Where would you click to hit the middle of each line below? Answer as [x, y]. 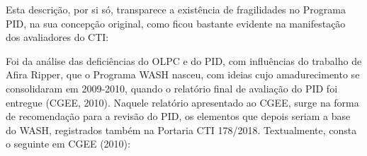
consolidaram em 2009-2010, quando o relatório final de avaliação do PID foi [172, 88]
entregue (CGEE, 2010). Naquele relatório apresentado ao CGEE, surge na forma [182, 102]
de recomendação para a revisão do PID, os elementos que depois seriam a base [178, 116]
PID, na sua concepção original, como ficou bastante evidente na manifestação [176, 23]
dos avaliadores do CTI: [57, 37]
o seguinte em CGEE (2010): [68, 144]
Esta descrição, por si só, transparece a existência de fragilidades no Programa [176, 9]
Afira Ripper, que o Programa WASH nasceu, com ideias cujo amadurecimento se [183, 74]
